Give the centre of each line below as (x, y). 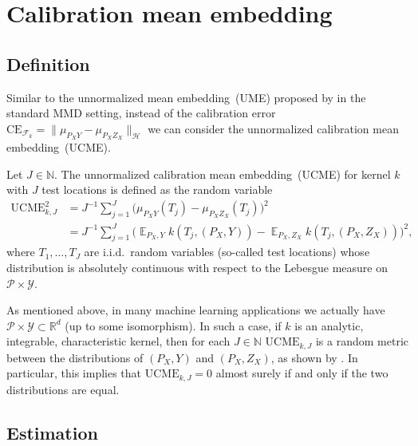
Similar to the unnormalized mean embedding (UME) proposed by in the (186, 97)
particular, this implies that (74, 373)
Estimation (52, 432)
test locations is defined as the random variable (157, 189)
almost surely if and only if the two (302, 373)
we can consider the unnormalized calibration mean (273, 128)
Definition (48, 63)
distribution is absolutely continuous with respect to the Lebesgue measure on (197, 267)
